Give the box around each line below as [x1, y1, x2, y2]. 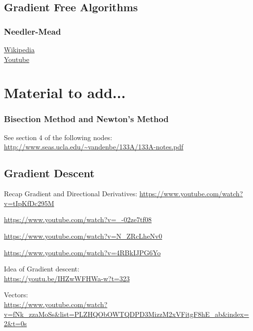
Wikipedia [4, 44, 35, 54]
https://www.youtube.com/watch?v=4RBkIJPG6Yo [4, 247, 161, 257]
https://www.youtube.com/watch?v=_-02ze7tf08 [4, 214, 152, 225]
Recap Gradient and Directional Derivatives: [4, 188, 138, 199]
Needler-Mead [4, 25, 61, 37]
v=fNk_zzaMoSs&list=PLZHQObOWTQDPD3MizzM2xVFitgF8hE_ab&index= [4, 309, 249, 319]
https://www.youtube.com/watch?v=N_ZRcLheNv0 [4, 230, 162, 241]
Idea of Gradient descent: [4, 264, 80, 274]
